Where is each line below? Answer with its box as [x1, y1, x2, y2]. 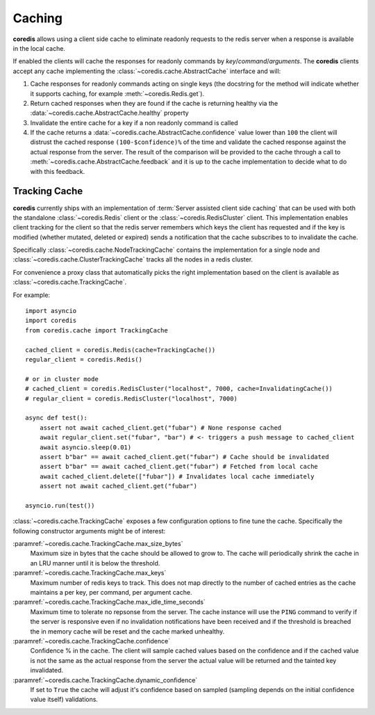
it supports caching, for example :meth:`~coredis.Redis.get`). [30, 89, 205, 97]
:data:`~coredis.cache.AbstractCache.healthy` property [30, 109, 189, 118]
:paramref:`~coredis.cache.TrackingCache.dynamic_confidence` [12, 675, 198, 684]
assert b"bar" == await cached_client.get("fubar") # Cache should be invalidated [39, 453, 329, 460]
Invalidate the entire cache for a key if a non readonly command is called [30, 118, 239, 127]
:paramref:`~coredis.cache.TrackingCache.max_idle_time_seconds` [12, 598, 206, 606]
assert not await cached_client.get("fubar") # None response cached [39, 424, 282, 431]
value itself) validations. [30, 696, 99, 704]
